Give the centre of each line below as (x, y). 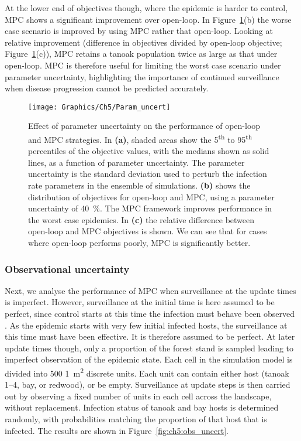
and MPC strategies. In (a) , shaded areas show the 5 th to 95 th (140, 139)
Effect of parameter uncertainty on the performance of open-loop (144, 126)
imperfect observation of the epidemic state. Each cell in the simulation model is (149, 359)
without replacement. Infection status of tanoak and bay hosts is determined (142, 407)
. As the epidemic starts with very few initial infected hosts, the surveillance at (146, 325)
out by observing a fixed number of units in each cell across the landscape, (138, 396)
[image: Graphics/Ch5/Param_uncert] (99, 107)
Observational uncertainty (67, 269)
